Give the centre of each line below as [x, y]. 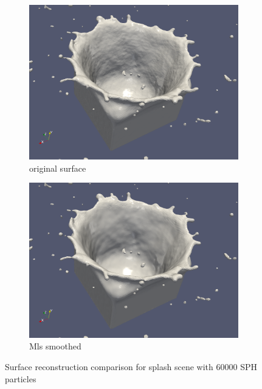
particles [21, 378]
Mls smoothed [55, 346]
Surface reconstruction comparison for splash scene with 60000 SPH [131, 366]
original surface [58, 168]
